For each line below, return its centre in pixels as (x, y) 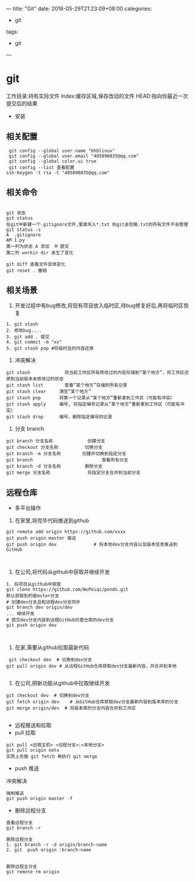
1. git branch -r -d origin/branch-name (57, 845)
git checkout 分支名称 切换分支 (54, 448)
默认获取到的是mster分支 (33, 596)
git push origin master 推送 (41, 538)
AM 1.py (16, 240)
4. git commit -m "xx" (34, 342)
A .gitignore (24, 235)
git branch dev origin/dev (39, 607)
